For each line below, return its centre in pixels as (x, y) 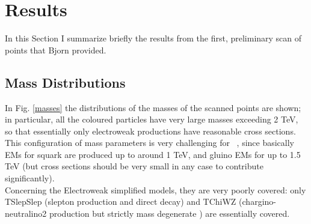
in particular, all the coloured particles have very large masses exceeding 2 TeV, (152, 119)
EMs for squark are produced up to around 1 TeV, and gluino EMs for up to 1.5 (153, 154)
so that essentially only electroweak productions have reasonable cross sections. (150, 131)
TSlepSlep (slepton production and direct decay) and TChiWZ (121, 201)
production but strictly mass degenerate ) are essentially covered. (169, 213)
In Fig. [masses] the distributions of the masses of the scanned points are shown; (153, 107)
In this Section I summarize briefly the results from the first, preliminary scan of (153, 38)
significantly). (30, 178)
